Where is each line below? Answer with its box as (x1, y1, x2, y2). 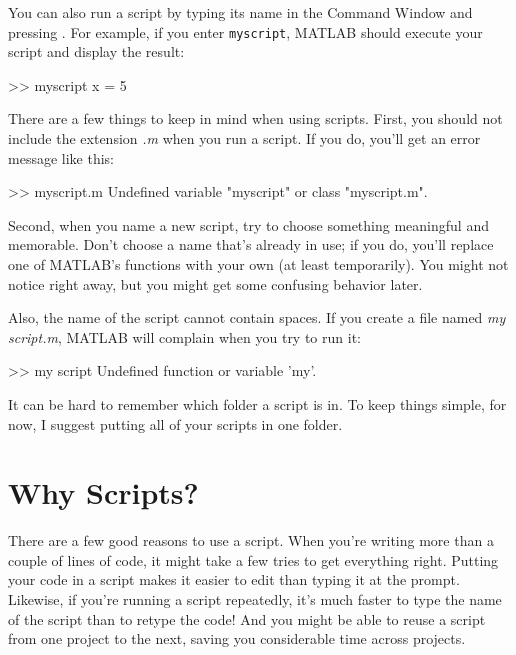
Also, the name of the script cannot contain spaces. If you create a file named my (8, 307, 506, 328)
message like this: (8, 147, 114, 168)
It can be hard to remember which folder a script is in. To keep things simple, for (8, 393, 507, 414)
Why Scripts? (8, 472, 199, 513)
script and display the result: (8, 41, 185, 62)
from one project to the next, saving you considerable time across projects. (8, 628, 466, 649)
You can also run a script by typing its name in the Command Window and (8, 2, 473, 22)
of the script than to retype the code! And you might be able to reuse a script (8, 608, 486, 629)
